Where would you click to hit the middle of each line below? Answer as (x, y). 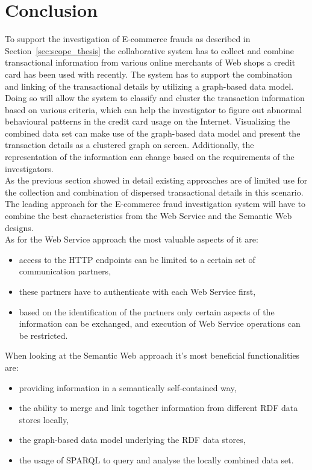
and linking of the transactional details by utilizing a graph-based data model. (149, 86)
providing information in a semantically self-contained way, (128, 387)
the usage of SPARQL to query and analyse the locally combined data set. (156, 459)
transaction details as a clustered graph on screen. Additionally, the (129, 145)
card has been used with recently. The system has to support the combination (148, 74)
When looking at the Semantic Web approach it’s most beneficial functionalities (152, 355)
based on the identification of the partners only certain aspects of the (147, 311)
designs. (19, 227)
